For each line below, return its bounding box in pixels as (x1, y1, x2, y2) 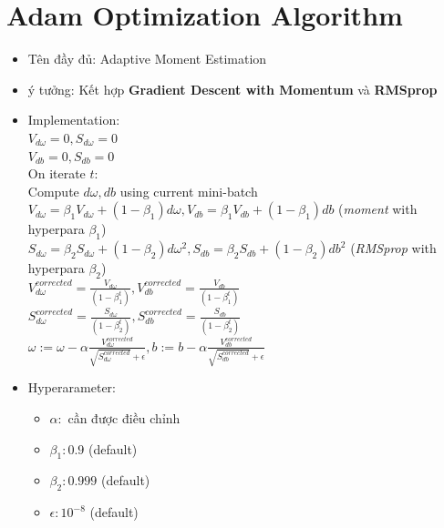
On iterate (27, 164, 86, 183)
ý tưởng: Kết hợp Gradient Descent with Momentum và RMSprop (27, 79, 438, 98)
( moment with (338, 199, 418, 218)
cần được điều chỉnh (67, 409, 181, 428)
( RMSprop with (350, 239, 437, 258)
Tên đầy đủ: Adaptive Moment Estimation (27, 49, 267, 68)
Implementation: (27, 110, 120, 129)
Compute (27, 181, 79, 200)
